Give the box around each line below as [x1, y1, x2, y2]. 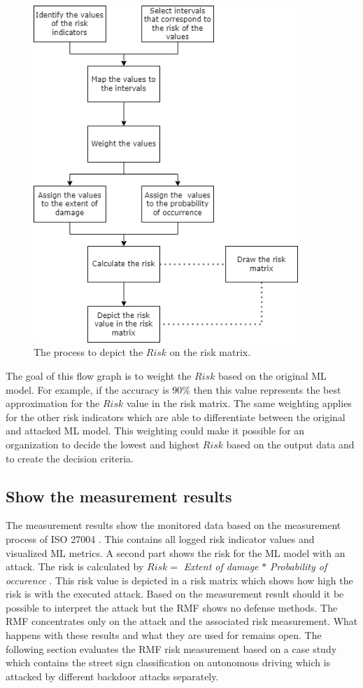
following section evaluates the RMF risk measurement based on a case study [6, 641, 337, 656]
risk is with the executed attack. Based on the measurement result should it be [6, 586, 344, 601]
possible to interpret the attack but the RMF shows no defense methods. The [6, 600, 338, 614]
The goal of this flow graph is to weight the [6, 368, 192, 383]
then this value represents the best [193, 382, 341, 397]
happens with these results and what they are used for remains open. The [6, 628, 322, 642]
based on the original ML [218, 368, 327, 383]
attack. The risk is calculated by [6, 559, 144, 574]
